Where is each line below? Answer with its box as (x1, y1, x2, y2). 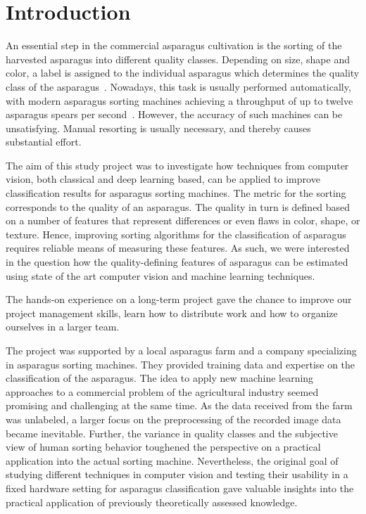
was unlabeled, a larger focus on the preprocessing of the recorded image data (6, 411, 341, 426)
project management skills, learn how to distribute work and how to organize (6, 305, 338, 320)
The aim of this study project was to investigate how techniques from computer (6, 158, 349, 172)
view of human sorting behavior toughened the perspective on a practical (6, 439, 321, 454)
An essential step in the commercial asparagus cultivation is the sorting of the (6, 38, 342, 53)
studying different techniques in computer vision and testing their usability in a (6, 467, 348, 482)
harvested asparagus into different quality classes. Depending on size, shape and (6, 51, 350, 66)
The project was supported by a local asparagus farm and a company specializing (6, 343, 357, 357)
